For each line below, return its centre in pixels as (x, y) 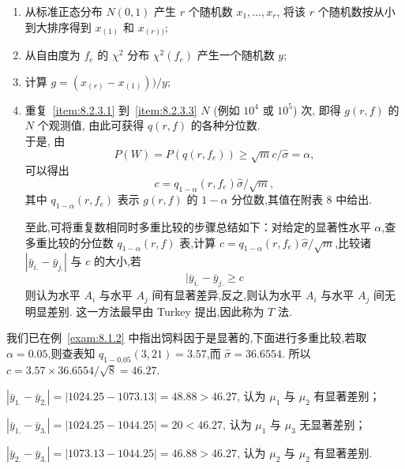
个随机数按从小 (356, 11)
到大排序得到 (58, 26)
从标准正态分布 (64, 11)
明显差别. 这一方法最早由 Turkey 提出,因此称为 (144, 311)
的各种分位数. (225, 125)
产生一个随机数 (236, 55)
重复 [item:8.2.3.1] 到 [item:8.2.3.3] (111, 109)
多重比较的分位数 (69, 242)
